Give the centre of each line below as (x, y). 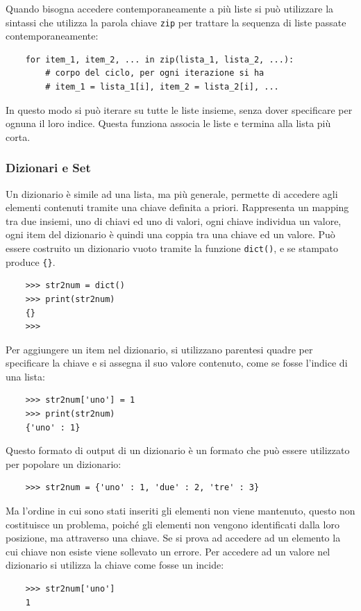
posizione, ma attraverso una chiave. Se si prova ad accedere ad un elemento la (173, 538)
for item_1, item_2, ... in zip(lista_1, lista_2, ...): (160, 59)
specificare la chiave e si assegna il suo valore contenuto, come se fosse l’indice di (177, 363)
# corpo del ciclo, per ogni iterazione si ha (155, 73)
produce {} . (31, 261)
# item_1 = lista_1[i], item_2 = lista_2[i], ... (162, 87)
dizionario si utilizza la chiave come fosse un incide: (115, 565)
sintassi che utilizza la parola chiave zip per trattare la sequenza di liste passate (176, 22)
